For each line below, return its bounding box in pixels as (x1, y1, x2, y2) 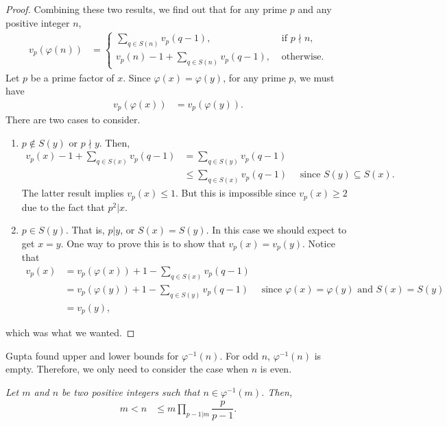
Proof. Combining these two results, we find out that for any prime (5, 2, 287, 16)
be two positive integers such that (62, 384, 200, 399)
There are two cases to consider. (5, 112, 141, 127)
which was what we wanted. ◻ (5, 325, 135, 340)
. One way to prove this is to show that (60, 236, 226, 250)
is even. (260, 362, 292, 376)
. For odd (219, 348, 259, 362)
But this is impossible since (181, 186, 296, 200)
